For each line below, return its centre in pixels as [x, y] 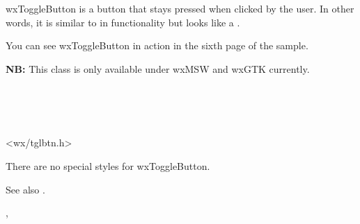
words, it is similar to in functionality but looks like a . [123, 22]
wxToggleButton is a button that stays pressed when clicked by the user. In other [180, 9]
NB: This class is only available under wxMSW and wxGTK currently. [158, 68]
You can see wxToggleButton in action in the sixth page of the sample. [157, 45]
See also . [25, 189]
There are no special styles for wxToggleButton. [108, 165]
